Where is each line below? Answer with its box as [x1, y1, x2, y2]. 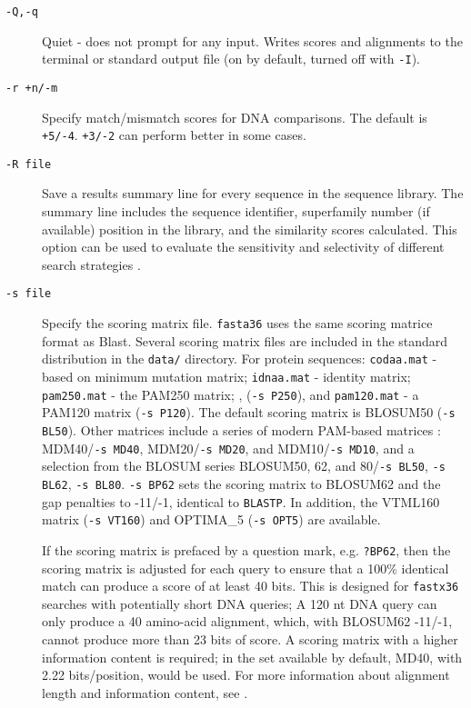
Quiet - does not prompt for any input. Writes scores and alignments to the [42, 31, 463, 50]
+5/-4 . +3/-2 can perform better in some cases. [42, 125, 306, 145]
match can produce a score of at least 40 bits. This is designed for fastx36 [42, 576, 459, 595]
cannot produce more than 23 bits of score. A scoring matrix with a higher [42, 630, 458, 648]
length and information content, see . [42, 683, 248, 702]
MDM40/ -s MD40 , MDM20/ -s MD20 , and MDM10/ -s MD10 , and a [42, 438, 415, 457]
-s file [5, 287, 52, 301]
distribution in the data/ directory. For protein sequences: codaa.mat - [42, 349, 437, 368]
